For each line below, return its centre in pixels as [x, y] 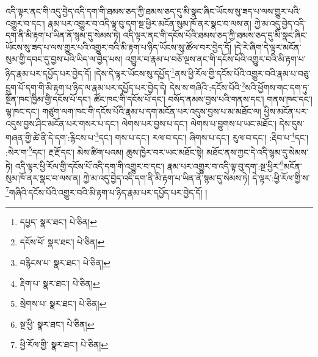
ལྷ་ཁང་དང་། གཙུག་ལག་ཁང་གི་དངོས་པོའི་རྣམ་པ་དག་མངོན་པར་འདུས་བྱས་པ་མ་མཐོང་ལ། [133, 111]
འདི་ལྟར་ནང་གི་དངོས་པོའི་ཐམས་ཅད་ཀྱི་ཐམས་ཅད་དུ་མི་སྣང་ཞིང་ [215, 35]
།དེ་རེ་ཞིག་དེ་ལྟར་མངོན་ [268, 47]
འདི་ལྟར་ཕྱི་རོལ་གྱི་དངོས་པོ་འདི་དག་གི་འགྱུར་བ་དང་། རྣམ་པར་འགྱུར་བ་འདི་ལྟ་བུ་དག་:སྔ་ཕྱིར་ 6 [149, 165]
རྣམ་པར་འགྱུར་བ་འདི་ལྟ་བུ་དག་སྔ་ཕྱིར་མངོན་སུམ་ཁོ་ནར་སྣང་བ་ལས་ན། [150, 23]
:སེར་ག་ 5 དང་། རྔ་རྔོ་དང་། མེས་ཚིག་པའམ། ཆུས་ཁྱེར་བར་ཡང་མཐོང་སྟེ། [105, 151]
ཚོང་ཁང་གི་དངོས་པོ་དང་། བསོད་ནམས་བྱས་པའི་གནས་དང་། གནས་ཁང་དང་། [203, 99]
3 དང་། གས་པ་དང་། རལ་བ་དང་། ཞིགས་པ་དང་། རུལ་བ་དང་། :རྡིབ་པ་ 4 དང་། [202, 136]
